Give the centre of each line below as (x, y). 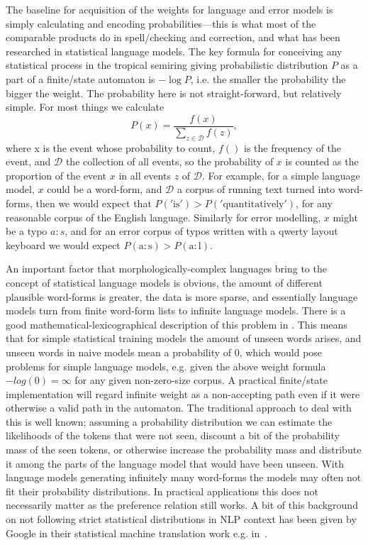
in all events (145, 175)
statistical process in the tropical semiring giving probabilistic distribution (167, 65)
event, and (28, 161)
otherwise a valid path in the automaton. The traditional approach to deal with (179, 408)
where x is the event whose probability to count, (111, 147)
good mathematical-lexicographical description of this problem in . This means (177, 324)
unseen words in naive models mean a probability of (119, 352)
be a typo (27, 231)
